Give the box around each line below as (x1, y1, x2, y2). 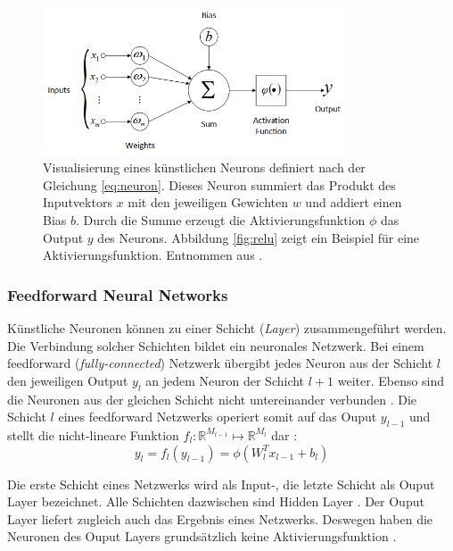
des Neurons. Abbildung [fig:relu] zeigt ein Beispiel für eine (97, 228, 420, 246)
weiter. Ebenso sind (337, 371, 445, 389)
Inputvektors (43, 193, 112, 212)
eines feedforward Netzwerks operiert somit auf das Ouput (58, 407, 377, 426)
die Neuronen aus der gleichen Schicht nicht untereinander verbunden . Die (7, 389, 416, 408)
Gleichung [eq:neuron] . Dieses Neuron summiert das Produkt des (43, 175, 396, 194)
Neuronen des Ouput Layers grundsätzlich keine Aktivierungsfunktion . (7, 527, 397, 546)
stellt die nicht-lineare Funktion (7, 425, 179, 444)
